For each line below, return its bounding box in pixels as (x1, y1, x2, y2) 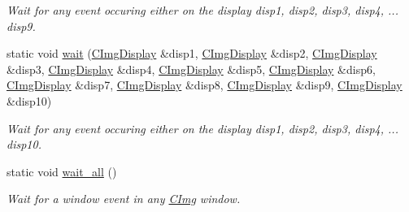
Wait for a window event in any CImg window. (7, 190, 241, 207)
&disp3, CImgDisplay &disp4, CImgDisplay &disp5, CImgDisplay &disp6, (7, 60, 376, 77)
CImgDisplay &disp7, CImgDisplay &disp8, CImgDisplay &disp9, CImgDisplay (7, 76, 402, 93)
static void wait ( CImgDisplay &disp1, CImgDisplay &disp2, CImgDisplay (7, 45, 377, 62)
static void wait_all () (7, 162, 117, 180)
